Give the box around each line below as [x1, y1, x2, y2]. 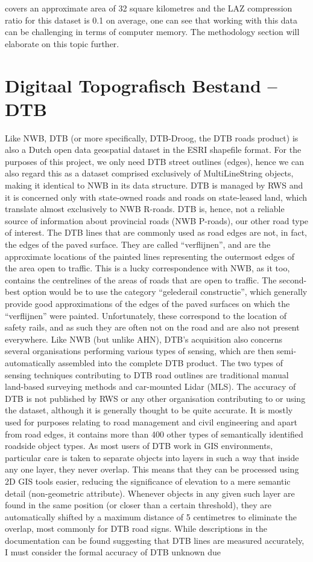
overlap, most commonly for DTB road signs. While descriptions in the [5, 522, 267, 535]
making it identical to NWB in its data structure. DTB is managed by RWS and [5, 179, 303, 192]
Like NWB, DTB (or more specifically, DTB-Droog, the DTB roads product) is [5, 131, 299, 144]
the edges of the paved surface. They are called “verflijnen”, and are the [5, 238, 271, 251]
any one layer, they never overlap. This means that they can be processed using [5, 463, 299, 476]
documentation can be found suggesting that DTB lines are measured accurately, [5, 534, 305, 546]
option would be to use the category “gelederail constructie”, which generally [23, 285, 308, 298]
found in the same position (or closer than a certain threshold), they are [5, 499, 271, 511]
